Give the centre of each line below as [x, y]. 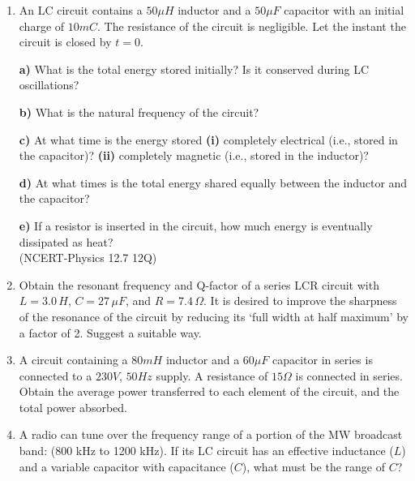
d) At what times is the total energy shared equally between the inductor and [213, 182]
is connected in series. [349, 375]
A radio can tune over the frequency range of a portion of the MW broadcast [211, 434]
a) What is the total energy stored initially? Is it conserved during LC [194, 69]
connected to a [56, 375]
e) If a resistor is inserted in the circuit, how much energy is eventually [196, 225]
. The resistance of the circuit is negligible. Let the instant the [252, 26]
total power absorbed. [73, 407]
